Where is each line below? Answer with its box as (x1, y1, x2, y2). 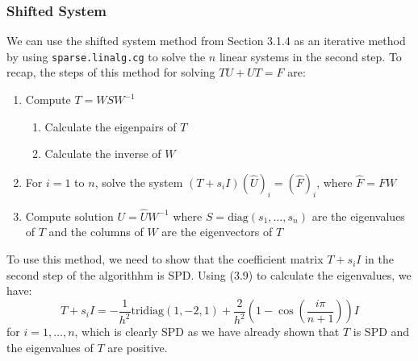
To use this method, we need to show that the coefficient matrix (6, 251, 324, 268)
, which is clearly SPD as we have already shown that (74, 323, 340, 340)
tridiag (131, 305, 165, 317)
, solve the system (94, 173, 183, 190)
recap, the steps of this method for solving (6, 64, 215, 81)
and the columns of (48, 223, 144, 240)
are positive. (107, 338, 168, 355)
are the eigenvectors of (161, 223, 273, 240)
